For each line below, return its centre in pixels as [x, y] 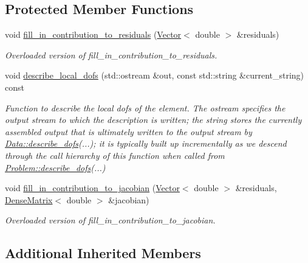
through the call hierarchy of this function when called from [115, 155]
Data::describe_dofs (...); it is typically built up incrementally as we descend [146, 143]
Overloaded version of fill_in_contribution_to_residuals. [111, 54]
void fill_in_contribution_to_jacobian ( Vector [92, 188]
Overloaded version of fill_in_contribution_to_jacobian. [110, 220]
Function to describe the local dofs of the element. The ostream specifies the [145, 107]
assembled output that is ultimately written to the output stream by [128, 131]
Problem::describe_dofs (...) [55, 167]
